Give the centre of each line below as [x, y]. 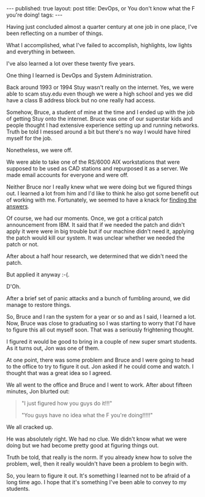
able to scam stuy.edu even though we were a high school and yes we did [99, 94]
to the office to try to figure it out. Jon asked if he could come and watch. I [100, 366]
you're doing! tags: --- [35, 15]
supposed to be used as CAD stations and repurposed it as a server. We [97, 169]
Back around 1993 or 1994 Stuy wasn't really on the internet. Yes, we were [100, 87]
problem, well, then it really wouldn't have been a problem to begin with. [97, 464]
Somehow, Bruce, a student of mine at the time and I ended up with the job [101, 112]
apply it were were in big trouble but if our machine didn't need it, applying [100, 231]
